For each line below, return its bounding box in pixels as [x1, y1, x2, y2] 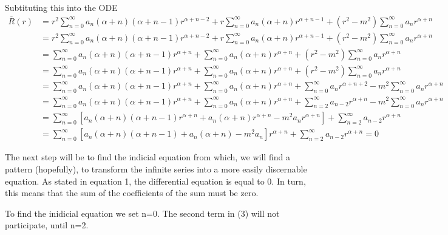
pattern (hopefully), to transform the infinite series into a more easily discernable [5, 163, 307, 175]
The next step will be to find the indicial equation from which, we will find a [5, 151, 290, 163]
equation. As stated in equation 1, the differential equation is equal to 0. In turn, [5, 174, 306, 187]
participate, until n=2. [5, 219, 89, 231]
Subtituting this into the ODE [5, 1, 118, 13]
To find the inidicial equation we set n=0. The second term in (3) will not [5, 206, 280, 219]
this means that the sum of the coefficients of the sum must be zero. [5, 186, 259, 199]
